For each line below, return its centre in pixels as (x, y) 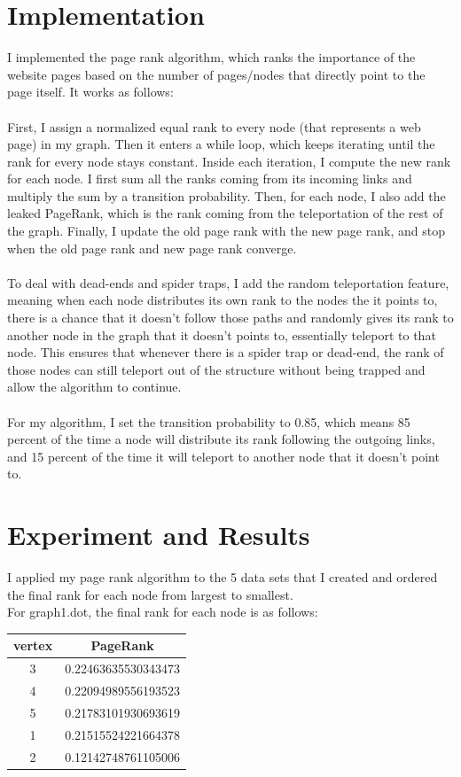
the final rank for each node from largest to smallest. (150, 594)
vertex (33, 645)
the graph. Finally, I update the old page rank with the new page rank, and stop (226, 231)
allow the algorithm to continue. (94, 387)
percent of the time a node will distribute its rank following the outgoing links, (221, 439)
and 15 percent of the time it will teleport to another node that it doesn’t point (223, 456)
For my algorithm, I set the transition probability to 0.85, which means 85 (209, 421)
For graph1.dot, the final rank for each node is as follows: (163, 612)
